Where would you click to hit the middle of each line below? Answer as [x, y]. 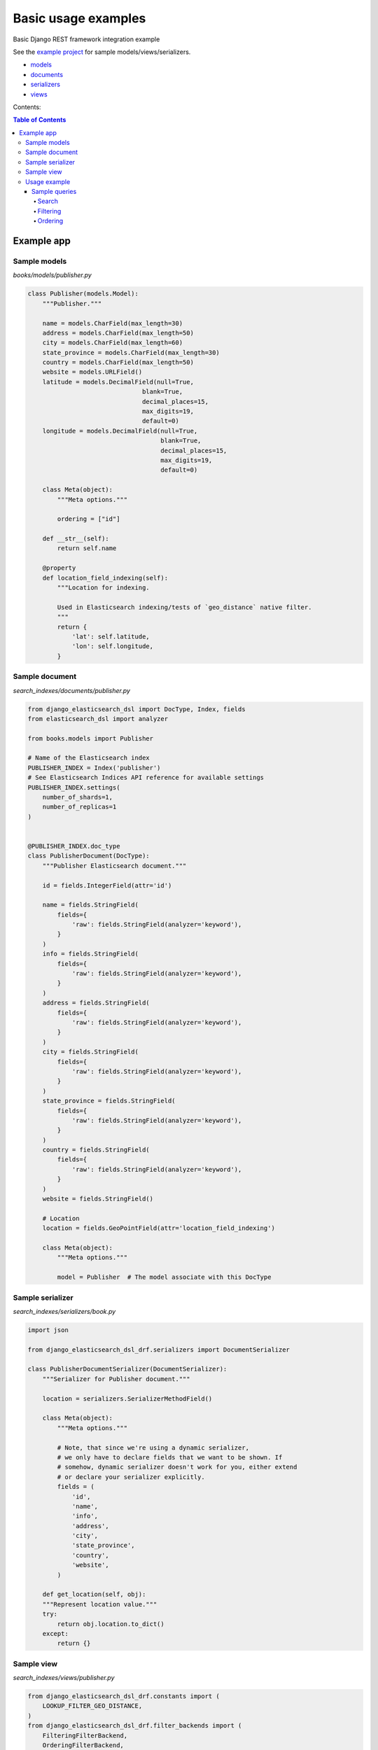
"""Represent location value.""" [100, 1604]
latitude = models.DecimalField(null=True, [118, 382]
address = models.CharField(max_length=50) [118, 333]
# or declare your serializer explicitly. [131, 1477]
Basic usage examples [79, 18]
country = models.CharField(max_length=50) [118, 363]
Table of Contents [40, 120]
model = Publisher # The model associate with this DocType [164, 1277]
